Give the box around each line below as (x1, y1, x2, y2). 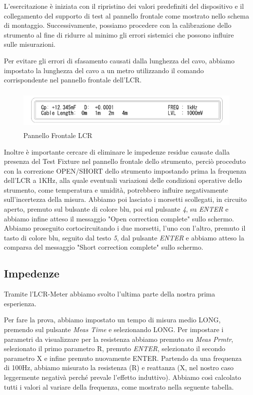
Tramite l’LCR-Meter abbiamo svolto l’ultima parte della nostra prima (4, 289, 215, 299)
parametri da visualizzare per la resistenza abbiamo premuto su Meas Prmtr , (4, 334, 234, 344)
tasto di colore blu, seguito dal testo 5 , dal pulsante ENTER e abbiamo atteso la (4, 232, 244, 242)
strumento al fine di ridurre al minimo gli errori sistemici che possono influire (4, 29, 234, 39)
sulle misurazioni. (4, 39, 55, 49)
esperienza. (4, 298, 36, 308)
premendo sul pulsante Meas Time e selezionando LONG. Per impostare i (4, 324, 224, 335)
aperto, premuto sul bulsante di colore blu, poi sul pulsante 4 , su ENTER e (4, 204, 229, 214)
